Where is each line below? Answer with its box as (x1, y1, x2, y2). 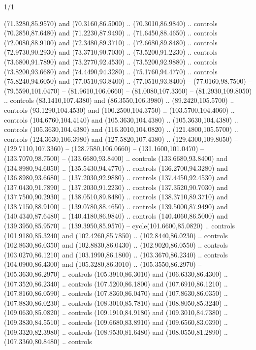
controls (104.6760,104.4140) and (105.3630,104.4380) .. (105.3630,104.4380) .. (4, 114, 238, 125)
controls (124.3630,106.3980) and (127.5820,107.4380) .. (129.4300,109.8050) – (4, 133, 238, 144)
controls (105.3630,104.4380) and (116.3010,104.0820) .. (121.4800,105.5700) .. (4, 124, 238, 134)
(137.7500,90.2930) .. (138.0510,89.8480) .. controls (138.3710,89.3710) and (4, 191, 228, 202)
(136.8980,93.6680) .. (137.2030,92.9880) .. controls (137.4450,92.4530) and (4, 172, 228, 183)
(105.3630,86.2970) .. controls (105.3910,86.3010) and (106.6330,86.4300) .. (4, 269, 228, 279)
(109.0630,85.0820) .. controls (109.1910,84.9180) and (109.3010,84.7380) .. (4, 307, 228, 318)
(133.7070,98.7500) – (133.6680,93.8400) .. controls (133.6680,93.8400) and (4, 153, 227, 163)
